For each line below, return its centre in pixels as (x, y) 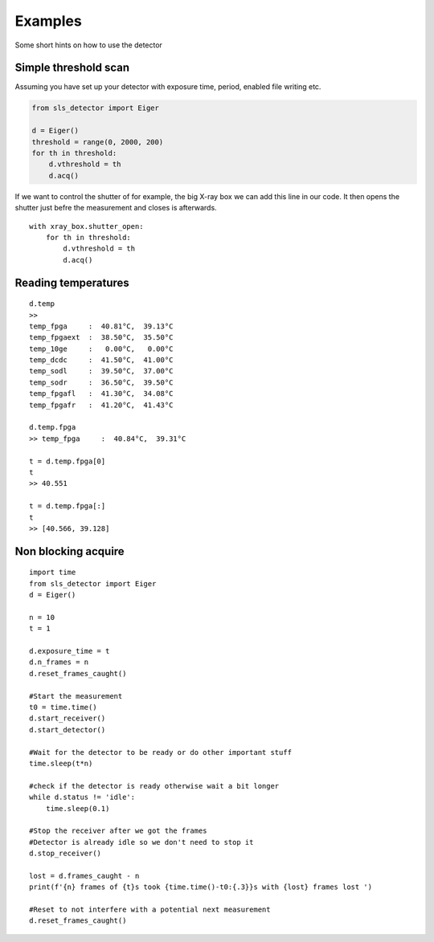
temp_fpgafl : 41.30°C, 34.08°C (101, 394)
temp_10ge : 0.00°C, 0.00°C (101, 349)
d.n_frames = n (59, 662)
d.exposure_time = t (70, 651)
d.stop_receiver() (66, 854)
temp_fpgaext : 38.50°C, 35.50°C (101, 338)
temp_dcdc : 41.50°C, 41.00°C (101, 360)
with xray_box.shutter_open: (86, 226)
